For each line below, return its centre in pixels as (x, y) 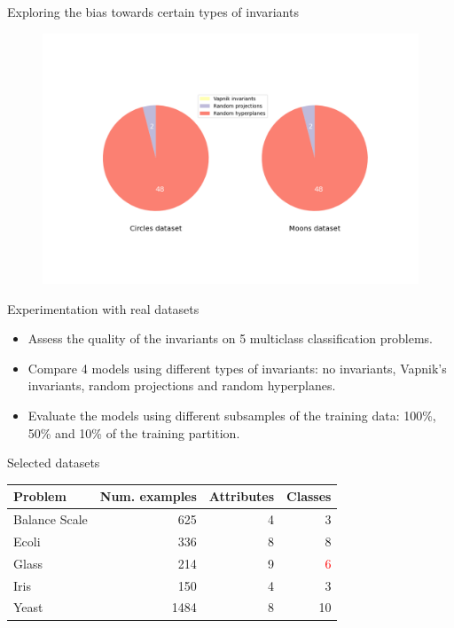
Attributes (242, 496)
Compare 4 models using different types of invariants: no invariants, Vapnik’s (237, 368)
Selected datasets (54, 463)
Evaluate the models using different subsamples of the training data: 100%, (232, 415)
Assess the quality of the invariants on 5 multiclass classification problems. (230, 338)
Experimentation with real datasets (103, 308)
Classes (309, 496)
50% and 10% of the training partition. (134, 432)
